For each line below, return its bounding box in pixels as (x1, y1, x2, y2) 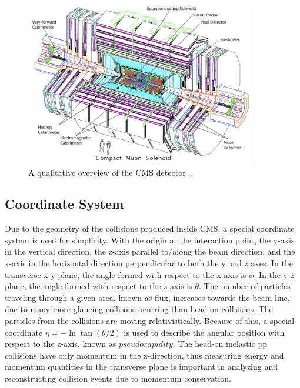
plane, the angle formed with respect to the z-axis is (5, 280, 192, 292)
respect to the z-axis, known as (5, 337, 116, 350)
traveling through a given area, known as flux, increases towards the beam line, (5, 291, 290, 303)
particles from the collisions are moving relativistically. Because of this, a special (5, 315, 295, 327)
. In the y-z (254, 268, 294, 280)
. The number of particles (199, 280, 291, 292)
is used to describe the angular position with (124, 326, 285, 338)
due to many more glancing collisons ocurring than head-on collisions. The (5, 303, 273, 315)
